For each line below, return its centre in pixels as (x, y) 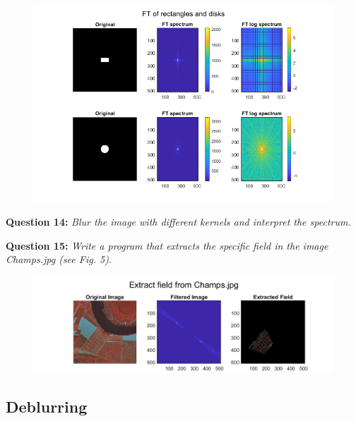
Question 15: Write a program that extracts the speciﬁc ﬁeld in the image (167, 245)
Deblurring (47, 406)
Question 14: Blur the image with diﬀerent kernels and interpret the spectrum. (178, 222)
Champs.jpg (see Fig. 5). (59, 259)
